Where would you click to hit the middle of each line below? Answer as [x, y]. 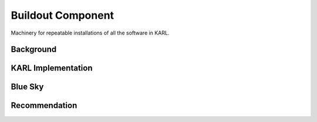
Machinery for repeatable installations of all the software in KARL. [90, 33]
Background [34, 50]
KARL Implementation [52, 68]
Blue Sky [27, 87]
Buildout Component [63, 15]
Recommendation [44, 106]
